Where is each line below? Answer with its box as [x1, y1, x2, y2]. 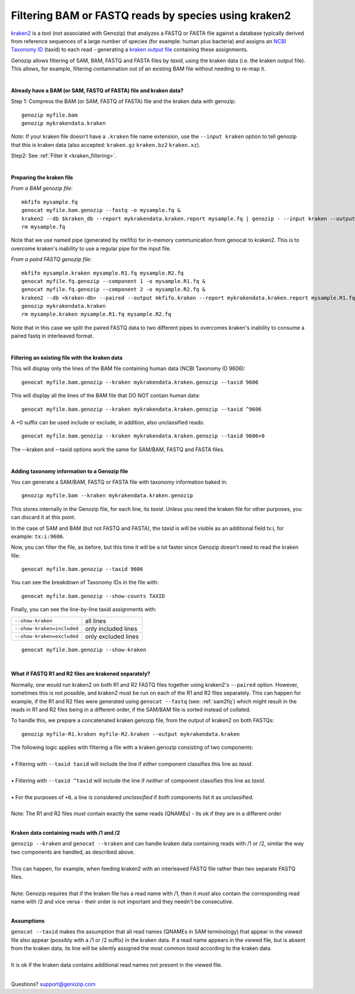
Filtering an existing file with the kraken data [11, 354, 123, 361]
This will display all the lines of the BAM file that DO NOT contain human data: [11, 392, 201, 399]
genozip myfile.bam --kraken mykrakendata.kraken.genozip [21, 492, 193, 499]
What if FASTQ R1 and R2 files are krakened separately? [11, 670, 151, 677]
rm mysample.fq [21, 223, 66, 230]
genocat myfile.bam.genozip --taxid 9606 [21, 566, 143, 572]
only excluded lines [85, 632, 139, 641]
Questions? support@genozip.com [11, 980, 96, 987]
